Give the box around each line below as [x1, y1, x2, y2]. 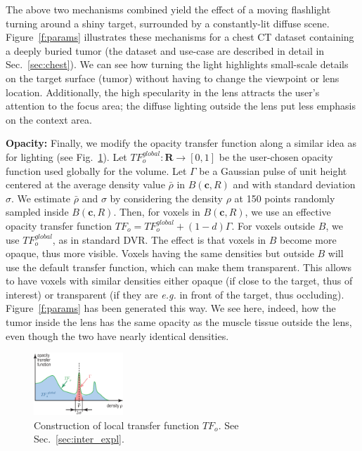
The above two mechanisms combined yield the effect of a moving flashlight [6, 2, 331, 16]
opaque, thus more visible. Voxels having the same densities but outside [6, 246, 314, 261]
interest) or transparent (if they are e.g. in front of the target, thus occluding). [6, 287, 344, 301]
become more [280, 232, 337, 247]
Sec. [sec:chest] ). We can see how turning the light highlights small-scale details [6, 57, 349, 72]
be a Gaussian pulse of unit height [199, 163, 347, 178]
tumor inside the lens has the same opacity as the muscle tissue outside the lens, [6, 315, 352, 329]
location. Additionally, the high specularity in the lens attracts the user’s [6, 84, 320, 99]
